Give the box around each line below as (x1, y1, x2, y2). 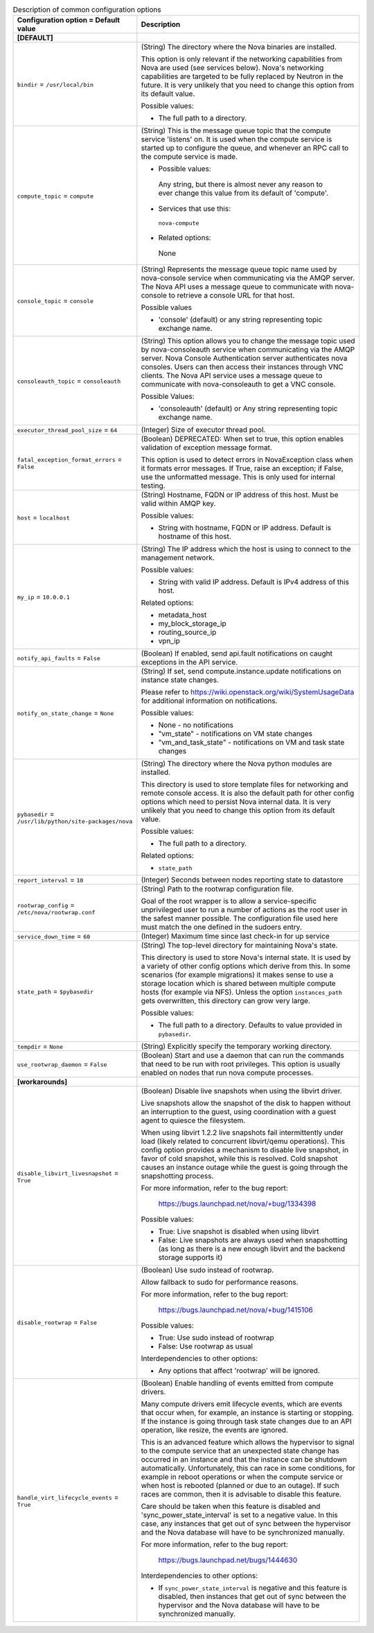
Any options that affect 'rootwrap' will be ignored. (158, 1366, 320, 1376)
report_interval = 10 (17, 875, 84, 884)
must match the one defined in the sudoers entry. (141, 923, 303, 932)
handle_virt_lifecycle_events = (17, 1492, 119, 1502)
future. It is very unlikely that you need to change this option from (141, 80, 355, 90)
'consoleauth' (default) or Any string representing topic (158, 404, 338, 413)
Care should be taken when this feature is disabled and (141, 1502, 321, 1512)
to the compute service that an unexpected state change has (141, 1446, 339, 1456)
